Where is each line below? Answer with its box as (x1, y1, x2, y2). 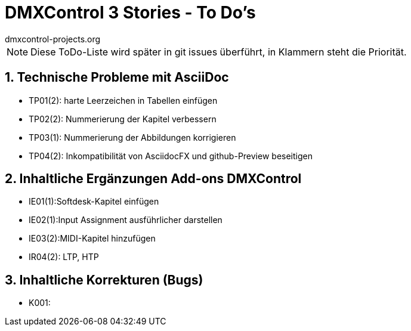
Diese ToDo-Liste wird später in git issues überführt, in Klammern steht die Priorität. (30, 45, 407, 58)
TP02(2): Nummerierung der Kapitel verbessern (29, 113, 217, 124)
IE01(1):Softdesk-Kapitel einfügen (29, 196, 159, 207)
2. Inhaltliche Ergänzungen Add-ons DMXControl (5, 171, 302, 187)
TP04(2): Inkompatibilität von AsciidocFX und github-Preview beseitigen (29, 150, 313, 161)
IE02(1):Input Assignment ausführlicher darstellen (29, 215, 223, 225)
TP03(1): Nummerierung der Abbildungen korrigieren (29, 132, 236, 143)
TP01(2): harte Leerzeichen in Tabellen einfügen (29, 95, 218, 106)
